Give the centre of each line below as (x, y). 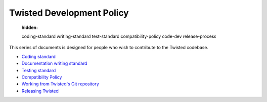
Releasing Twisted (40, 91)
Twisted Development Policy (69, 13)
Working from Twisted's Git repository (60, 84)
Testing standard (39, 70)
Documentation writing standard (54, 63)
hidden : (30, 27)
